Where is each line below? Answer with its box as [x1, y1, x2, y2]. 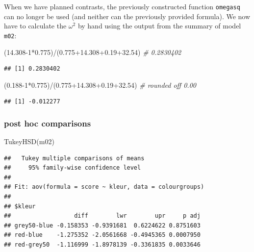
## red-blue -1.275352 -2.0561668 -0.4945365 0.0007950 [4, 231, 201, 239]
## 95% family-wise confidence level [4, 164, 141, 172]
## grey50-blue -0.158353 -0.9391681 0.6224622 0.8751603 [4, 222, 201, 229]
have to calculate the [4, 21, 67, 31]
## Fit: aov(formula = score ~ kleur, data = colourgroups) [4, 183, 204, 191]
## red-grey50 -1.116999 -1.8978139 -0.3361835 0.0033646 [4, 241, 201, 249]
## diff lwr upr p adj [4, 212, 201, 220]
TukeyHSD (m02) [4, 136, 54, 147]
